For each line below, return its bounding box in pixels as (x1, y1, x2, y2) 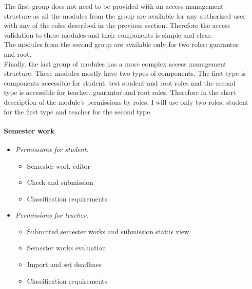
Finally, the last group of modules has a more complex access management (4, 58, 227, 68)
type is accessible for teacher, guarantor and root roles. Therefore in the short (4, 87, 236, 97)
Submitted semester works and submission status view (27, 226, 189, 236)
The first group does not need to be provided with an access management (4, 1, 224, 11)
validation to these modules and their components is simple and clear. (4, 29, 213, 40)
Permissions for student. (15, 144, 89, 154)
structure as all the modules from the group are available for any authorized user (4, 10, 246, 21)
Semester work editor (27, 160, 90, 171)
